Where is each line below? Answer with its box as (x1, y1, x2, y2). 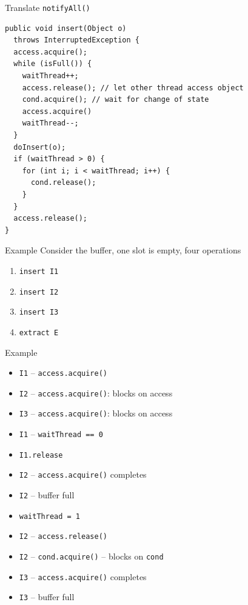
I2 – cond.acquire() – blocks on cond (19, 550, 164, 563)
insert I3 (19, 308, 59, 317)
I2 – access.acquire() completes (19, 468, 147, 481)
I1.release (19, 450, 63, 460)
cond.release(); (30, 178, 96, 187)
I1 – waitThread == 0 (19, 427, 103, 440)
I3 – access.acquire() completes (19, 570, 147, 583)
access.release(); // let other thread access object (22, 83, 244, 92)
